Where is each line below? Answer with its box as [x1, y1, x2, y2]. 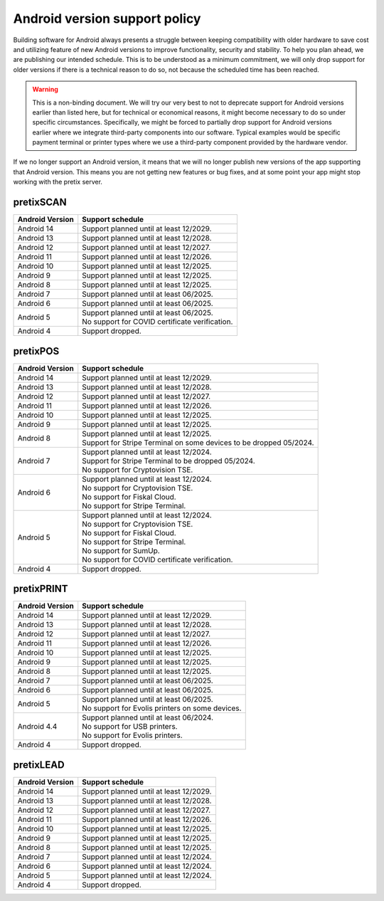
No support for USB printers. [82, 722, 178, 732]
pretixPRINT [13, 583, 68, 595]
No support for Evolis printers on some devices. [82, 703, 242, 713]
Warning [32, 85, 58, 94]
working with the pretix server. [13, 178, 103, 186]
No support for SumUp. [82, 545, 160, 555]
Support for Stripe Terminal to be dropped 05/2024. [82, 455, 255, 465]
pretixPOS [13, 345, 60, 357]
